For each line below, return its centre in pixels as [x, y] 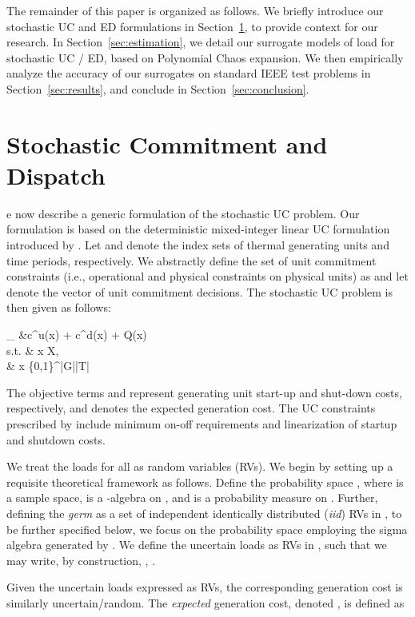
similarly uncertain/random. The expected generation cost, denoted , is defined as [206, 602]
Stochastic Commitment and [167, 143]
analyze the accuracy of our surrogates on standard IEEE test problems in [189, 73]
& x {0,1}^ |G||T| [48, 366]
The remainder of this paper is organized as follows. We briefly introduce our [195, 10]
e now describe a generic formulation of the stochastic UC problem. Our [183, 213]
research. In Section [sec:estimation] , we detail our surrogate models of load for [201, 42]
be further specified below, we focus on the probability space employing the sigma [207, 529]
